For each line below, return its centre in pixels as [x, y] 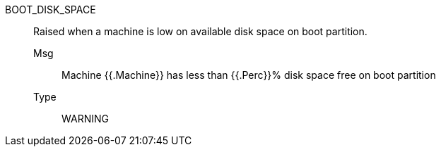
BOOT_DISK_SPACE [51, 9]
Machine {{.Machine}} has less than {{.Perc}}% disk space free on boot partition [249, 75]
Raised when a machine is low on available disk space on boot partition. [200, 31]
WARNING [85, 119]
